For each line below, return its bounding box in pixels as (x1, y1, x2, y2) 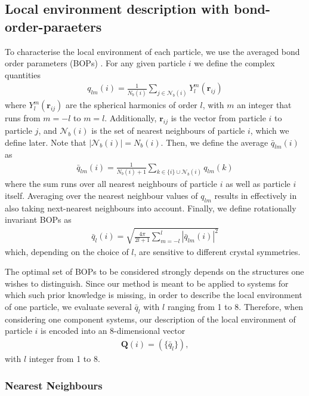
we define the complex (194, 57, 275, 69)
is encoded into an (41, 324, 107, 337)
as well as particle (225, 177, 291, 190)
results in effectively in (214, 189, 297, 202)
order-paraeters (5, 17, 102, 35)
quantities (5, 68, 41, 81)
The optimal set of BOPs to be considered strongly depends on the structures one (5, 265, 304, 278)
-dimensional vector (114, 324, 186, 337)
